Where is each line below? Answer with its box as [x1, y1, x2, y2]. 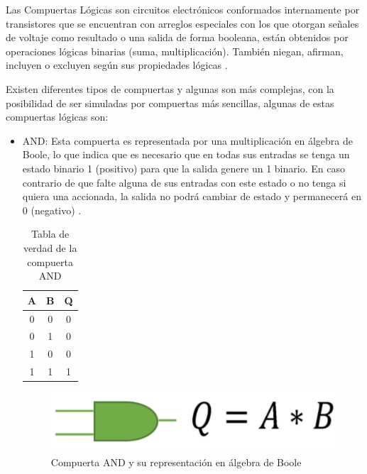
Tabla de [31, 226, 70, 241]
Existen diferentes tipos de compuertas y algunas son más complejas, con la [6, 81, 334, 96]
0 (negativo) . [22, 202, 82, 217]
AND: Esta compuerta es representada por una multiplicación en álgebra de [22, 133, 353, 148]
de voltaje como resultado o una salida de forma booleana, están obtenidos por [6, 30, 349, 45]
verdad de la [23, 240, 77, 255]
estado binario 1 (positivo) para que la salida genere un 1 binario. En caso [22, 160, 345, 175]
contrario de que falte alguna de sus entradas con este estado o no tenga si [22, 175, 346, 189]
